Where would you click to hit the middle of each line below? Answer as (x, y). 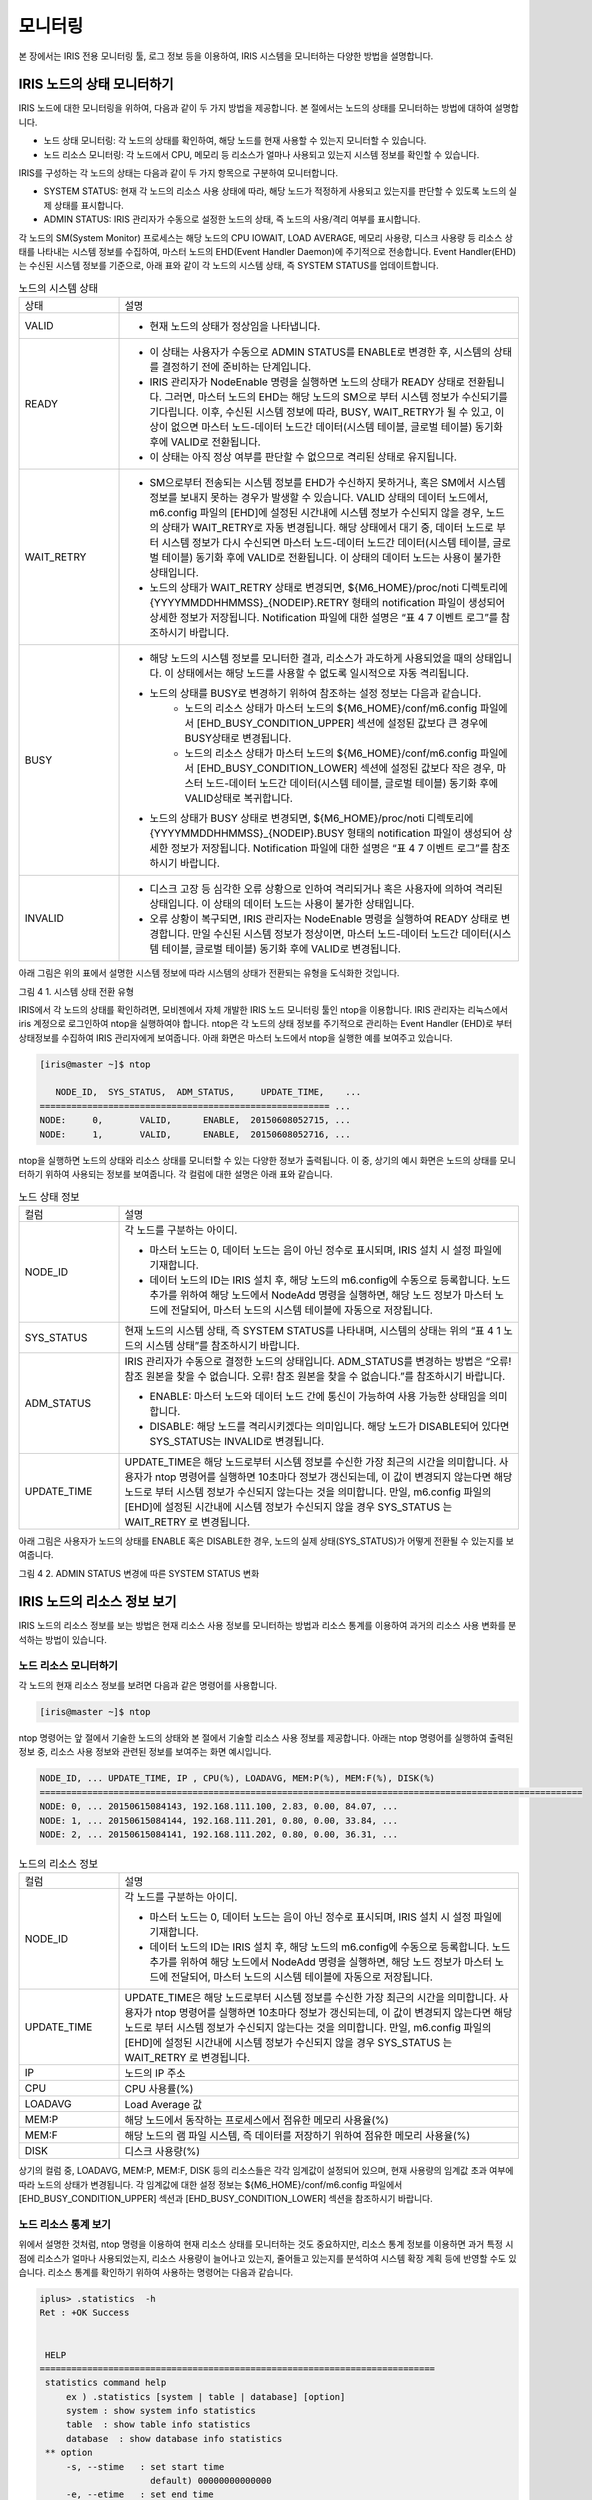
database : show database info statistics (174, 2438)
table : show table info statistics (158, 2424)
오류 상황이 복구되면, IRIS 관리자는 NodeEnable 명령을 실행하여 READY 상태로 (324, 919)
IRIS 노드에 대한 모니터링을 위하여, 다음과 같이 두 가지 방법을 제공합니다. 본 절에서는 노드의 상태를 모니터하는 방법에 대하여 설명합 (268, 108)
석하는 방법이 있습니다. (62, 1639)
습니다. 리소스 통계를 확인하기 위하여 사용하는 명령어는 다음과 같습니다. (156, 2272)
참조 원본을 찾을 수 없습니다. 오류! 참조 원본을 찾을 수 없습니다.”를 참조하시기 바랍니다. (315, 1376)
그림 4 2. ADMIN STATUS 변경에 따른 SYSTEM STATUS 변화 (139, 1573)
